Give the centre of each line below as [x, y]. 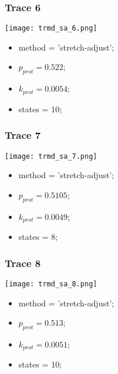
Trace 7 [23, 135]
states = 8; [38, 237]
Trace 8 [23, 263]
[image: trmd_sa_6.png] [51, 29]
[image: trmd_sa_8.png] [51, 284]
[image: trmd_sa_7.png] [51, 156]
